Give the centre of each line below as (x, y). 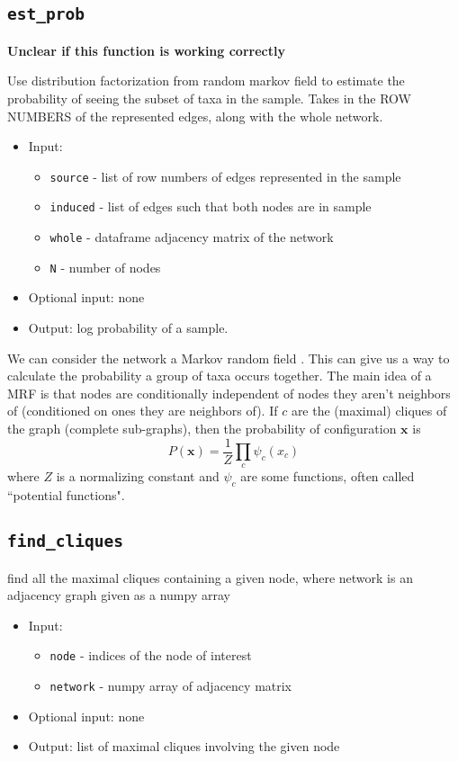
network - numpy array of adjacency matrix (171, 685)
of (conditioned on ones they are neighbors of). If (143, 411)
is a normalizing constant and (138, 476)
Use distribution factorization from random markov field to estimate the (206, 81)
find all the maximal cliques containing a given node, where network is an (210, 577)
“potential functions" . (66, 495)
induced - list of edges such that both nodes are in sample (211, 206)
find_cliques (65, 542)
